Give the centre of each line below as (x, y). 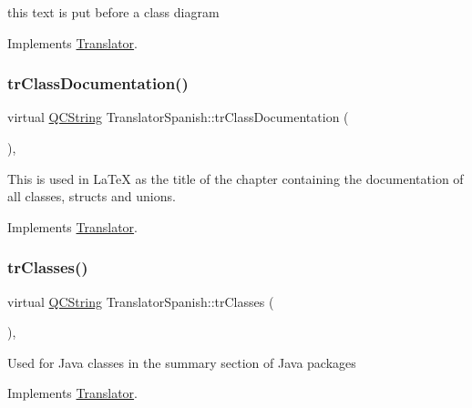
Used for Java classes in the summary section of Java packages (182, 362)
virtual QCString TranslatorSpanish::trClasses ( (141, 301)
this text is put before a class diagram (113, 12)
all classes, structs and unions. (92, 196)
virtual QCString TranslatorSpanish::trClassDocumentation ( (178, 117)
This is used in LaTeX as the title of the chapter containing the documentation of (236, 178)
